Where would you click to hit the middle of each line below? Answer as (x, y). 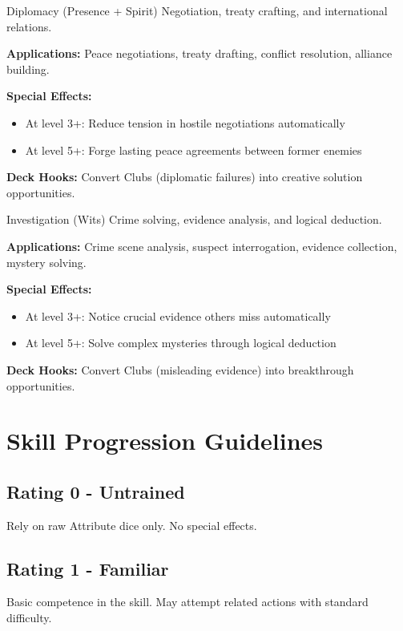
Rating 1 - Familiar (88, 568)
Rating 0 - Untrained (96, 491)
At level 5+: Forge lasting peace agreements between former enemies (193, 150)
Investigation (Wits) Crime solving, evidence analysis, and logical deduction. (194, 219)
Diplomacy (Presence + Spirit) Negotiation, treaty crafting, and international (197, 10)
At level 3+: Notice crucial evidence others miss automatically (178, 315)
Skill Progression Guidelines (165, 441)
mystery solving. (46, 262)
